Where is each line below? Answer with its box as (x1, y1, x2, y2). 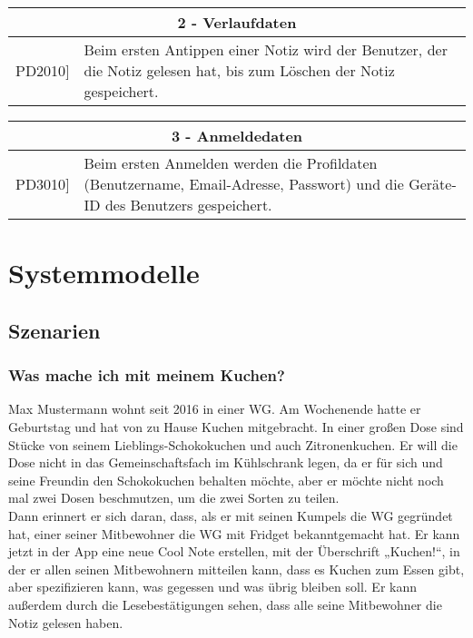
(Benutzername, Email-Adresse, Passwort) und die (84, 173, 404, 194)
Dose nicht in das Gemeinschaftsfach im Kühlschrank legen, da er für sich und (8, 453, 443, 472)
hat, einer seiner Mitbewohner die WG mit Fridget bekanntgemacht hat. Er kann (8, 524, 460, 543)
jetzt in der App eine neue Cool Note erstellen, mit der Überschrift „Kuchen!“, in (8, 542, 460, 561)
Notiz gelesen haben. (8, 613, 123, 632)
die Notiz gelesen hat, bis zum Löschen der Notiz (84, 60, 395, 81)
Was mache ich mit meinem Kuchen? (8, 364, 285, 387)
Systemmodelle (8, 254, 200, 291)
